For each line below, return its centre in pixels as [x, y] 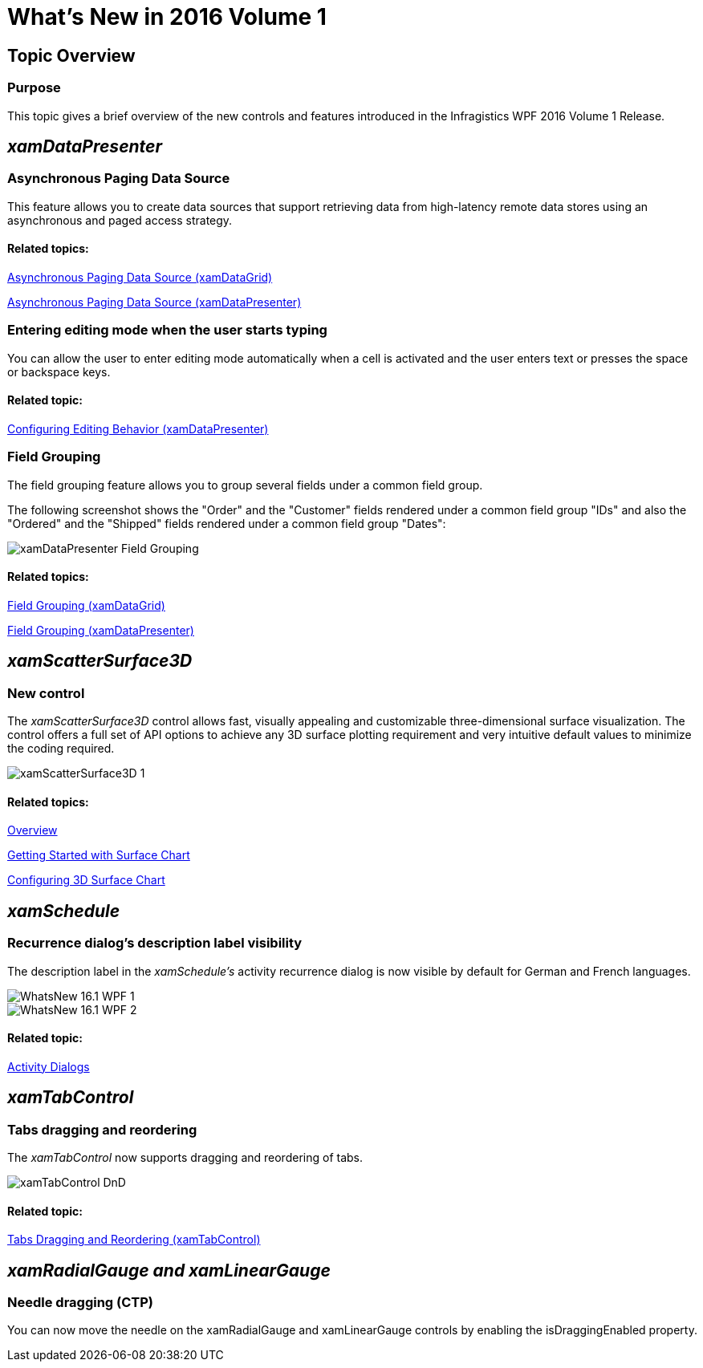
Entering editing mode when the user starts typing [167, 330]
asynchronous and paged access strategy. [120, 220]
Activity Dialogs [49, 1066]
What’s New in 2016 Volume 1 [167, 17]
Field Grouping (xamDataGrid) [86, 605]
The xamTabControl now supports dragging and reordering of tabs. [185, 1158]
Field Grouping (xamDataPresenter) [101, 630]
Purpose [34, 88]
